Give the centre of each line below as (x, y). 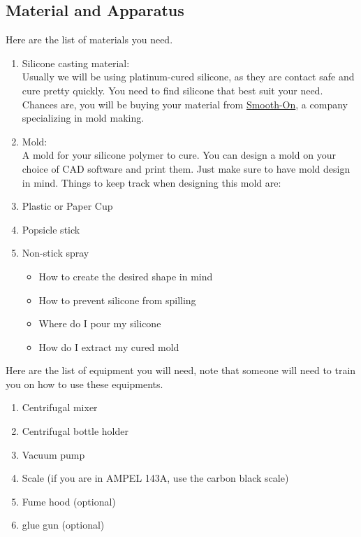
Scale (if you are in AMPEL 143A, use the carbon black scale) (155, 478)
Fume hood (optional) (69, 501)
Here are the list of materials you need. (89, 40)
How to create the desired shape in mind (126, 276)
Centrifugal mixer (60, 407)
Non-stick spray (56, 253)
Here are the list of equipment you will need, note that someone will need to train (181, 370)
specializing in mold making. (83, 118)
